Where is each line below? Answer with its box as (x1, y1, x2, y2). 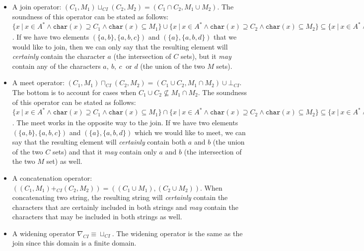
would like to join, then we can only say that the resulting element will (12, 41, 228, 51)
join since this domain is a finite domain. (12, 238, 137, 248)
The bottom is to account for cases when (12, 87, 137, 97)
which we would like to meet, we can (134, 127, 246, 137)
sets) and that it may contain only (52, 146, 157, 156)
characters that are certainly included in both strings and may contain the (12, 201, 239, 212)
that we (214, 31, 237, 42)
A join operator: (12, 1, 62, 11)
